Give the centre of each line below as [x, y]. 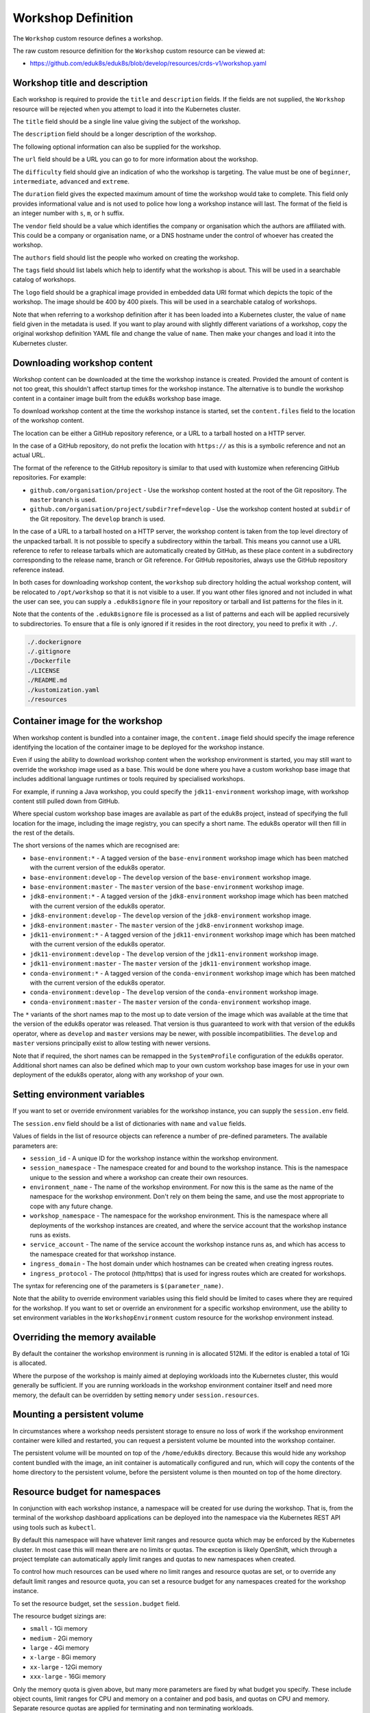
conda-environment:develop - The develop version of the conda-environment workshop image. [174, 992]
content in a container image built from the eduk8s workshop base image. [117, 398]
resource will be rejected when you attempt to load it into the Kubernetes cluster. [127, 109]
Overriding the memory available [85, 1337]
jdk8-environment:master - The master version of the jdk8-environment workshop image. [167, 925]
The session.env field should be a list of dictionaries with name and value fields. [129, 1123]
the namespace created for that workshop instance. [103, 1254]
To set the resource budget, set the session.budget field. [97, 1603]
